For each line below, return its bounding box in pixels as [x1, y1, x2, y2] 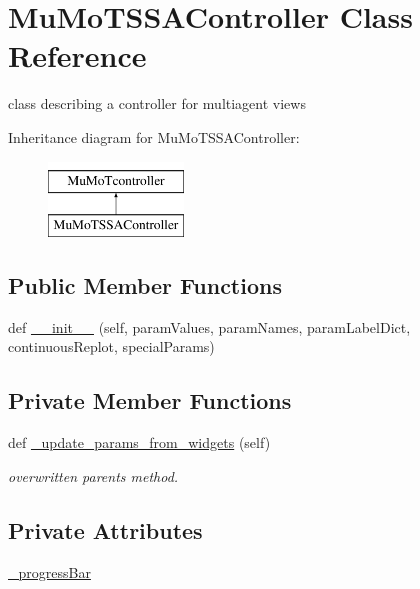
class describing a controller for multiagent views [8, 93, 306, 114]
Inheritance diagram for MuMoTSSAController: [8, 126, 300, 147]
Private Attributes [8, 514, 203, 545]
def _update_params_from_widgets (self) [8, 432, 271, 453]
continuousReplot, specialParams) [8, 336, 215, 357]
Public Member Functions [8, 270, 282, 301]
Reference [8, 35, 147, 76]
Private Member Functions [8, 385, 292, 416]
